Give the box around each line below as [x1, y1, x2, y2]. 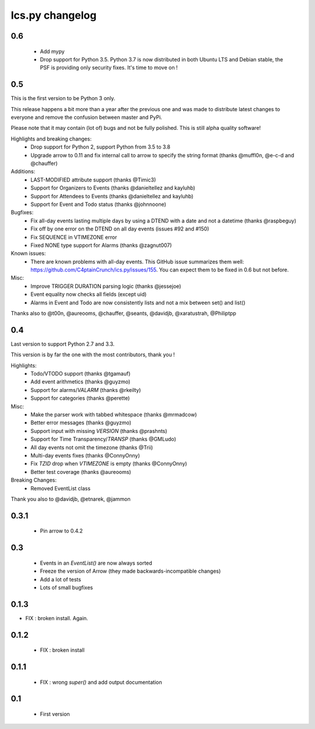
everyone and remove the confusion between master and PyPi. [10, 114, 163, 121]
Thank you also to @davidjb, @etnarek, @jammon [10, 495, 131, 503]
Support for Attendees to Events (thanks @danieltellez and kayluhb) [30, 192, 194, 200]
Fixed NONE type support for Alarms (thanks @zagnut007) [30, 242, 172, 249]
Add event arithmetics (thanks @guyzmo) [30, 378, 131, 386]
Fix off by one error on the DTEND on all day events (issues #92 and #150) [30, 225, 209, 232]
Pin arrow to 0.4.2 [40, 527, 83, 535]
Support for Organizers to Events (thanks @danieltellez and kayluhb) [30, 184, 195, 191]
